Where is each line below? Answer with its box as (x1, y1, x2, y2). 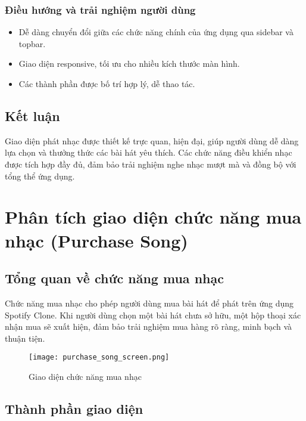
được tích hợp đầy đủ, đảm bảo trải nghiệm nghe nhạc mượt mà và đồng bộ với (5, 157, 296, 170)
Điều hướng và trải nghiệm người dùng (5, 2, 196, 17)
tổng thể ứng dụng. (5, 169, 75, 182)
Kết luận (5, 106, 60, 125)
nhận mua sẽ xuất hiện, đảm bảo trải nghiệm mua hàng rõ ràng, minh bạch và (5, 320, 292, 333)
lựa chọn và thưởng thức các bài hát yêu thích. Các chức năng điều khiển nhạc (5, 146, 292, 159)
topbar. (18, 37, 46, 49)
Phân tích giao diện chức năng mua (5, 205, 302, 229)
